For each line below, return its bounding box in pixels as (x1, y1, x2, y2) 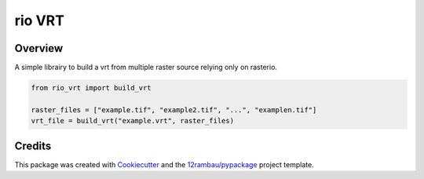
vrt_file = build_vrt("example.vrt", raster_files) (31, 116, 235, 126)
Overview (14, 42, 64, 55)
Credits (14, 139, 52, 152)
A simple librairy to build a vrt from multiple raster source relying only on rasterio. (14, 63, 278, 72)
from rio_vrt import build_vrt (31, 83, 152, 93)
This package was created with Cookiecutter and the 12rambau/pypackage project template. (14, 159, 314, 169)
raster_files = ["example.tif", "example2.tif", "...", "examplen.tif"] (31, 105, 317, 114)
